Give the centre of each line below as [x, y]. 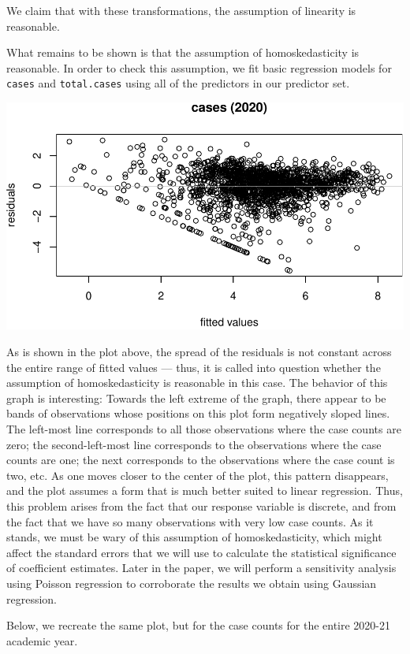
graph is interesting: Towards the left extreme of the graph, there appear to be [196, 398]
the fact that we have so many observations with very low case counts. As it [190, 521]
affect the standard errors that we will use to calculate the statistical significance [201, 552]
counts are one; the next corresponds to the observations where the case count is [201, 460]
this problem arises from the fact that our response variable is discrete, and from [201, 505]
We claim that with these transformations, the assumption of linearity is [181, 10]
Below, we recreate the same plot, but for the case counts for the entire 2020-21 [199, 625]
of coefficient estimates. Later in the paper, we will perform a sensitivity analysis [201, 568]
